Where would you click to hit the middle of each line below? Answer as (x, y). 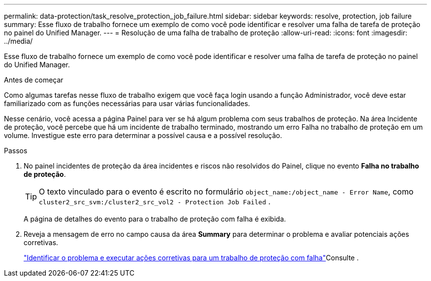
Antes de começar (34, 80)
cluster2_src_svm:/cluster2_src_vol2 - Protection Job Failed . (155, 201)
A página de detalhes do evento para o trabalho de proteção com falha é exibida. (155, 219)
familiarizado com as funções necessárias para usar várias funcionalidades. (127, 103)
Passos (16, 151)
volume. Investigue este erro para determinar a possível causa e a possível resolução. (143, 135)
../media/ (18, 41)
